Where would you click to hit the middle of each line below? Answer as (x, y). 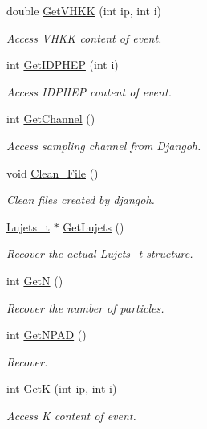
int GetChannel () (51, 118)
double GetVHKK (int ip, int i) (84, 10)
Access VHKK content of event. (84, 37)
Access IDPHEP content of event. (89, 91)
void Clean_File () (53, 172)
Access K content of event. (71, 415)
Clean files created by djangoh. (81, 200)
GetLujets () (93, 226)
